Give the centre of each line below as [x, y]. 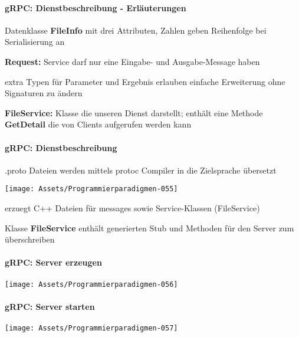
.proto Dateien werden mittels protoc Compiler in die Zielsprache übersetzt [141, 170]
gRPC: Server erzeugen [53, 262]
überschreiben [30, 239]
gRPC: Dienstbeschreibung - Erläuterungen [96, 7]
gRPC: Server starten [50, 306]
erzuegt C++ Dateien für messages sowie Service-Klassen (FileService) [132, 208]
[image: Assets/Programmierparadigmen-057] [91, 328]
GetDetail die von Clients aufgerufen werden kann [98, 124]
